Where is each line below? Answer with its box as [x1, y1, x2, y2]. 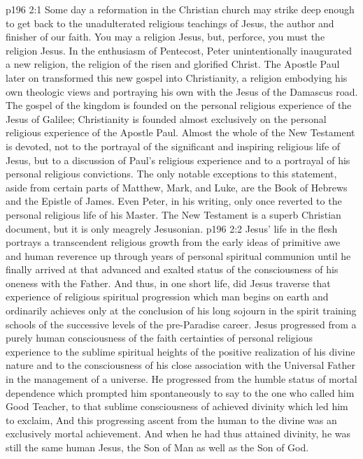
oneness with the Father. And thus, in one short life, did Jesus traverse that [6, 275, 331, 290]
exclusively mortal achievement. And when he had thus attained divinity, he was [6, 426, 350, 441]
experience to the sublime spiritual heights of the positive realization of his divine [6, 344, 355, 358]
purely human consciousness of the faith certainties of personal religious [6, 330, 313, 345]
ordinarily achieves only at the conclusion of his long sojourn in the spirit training [6, 303, 357, 318]
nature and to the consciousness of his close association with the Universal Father [6, 358, 355, 372]
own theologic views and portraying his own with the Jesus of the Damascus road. [6, 84, 358, 99]
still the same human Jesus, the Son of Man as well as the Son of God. [6, 440, 309, 454]
